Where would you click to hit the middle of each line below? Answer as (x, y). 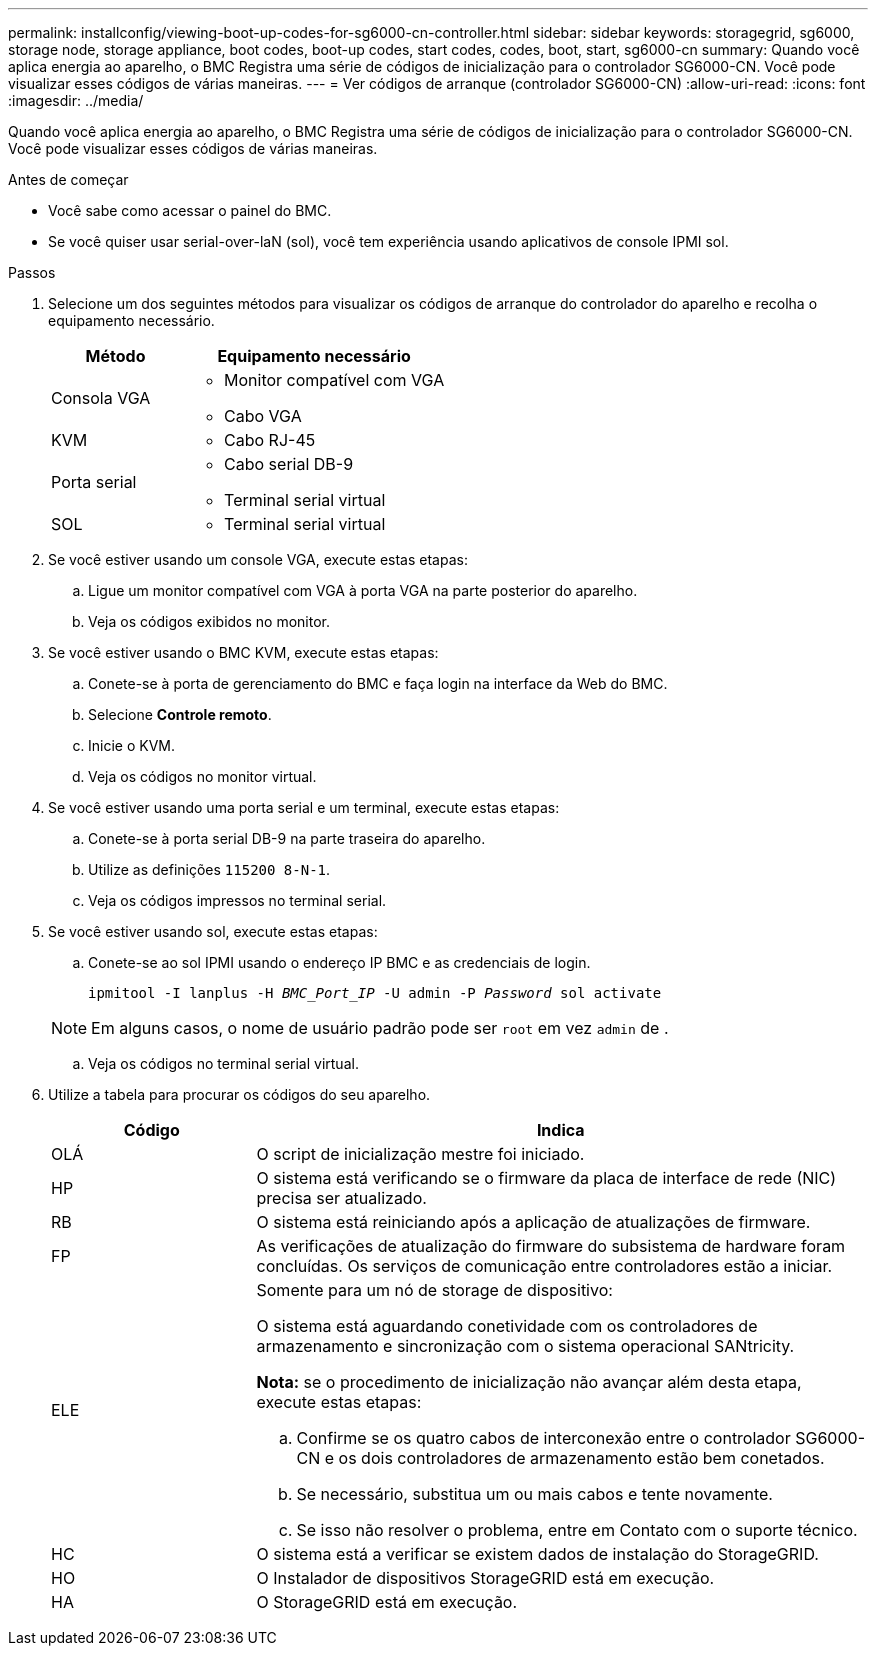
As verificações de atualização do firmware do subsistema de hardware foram (551, 1246)
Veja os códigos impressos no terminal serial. (237, 900)
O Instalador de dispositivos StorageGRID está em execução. (485, 1578)
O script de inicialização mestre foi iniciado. (420, 1154)
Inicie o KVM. (131, 745)
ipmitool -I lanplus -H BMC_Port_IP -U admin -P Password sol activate (375, 993)
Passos (32, 272)
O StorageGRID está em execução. (387, 1602)
